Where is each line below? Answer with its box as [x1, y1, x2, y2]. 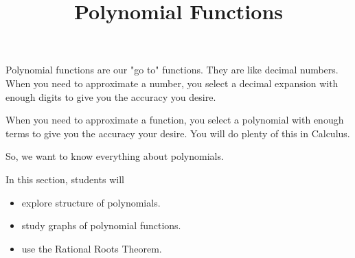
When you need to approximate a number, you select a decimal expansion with [5, 75, 339, 90]
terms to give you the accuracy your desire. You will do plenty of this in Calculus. [5, 126, 350, 140]
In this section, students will [5, 172, 124, 186]
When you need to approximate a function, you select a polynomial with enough [5, 113, 344, 127]
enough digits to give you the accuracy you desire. [5, 89, 216, 104]
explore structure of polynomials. [21, 195, 161, 209]
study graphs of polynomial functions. [21, 218, 181, 233]
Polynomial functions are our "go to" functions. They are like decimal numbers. [5, 62, 339, 77]
